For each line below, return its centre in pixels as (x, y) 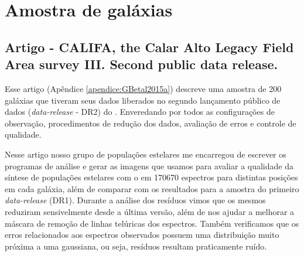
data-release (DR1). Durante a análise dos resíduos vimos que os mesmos (135, 200)
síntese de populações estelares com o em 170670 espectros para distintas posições (151, 177)
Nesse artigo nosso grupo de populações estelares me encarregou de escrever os (146, 154)
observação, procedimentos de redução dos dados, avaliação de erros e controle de (151, 123)
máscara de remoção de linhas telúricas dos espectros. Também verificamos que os (152, 223)
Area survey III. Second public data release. (141, 64)
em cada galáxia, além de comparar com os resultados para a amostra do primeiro (152, 188)
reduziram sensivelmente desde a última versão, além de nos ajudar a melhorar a (150, 211)
